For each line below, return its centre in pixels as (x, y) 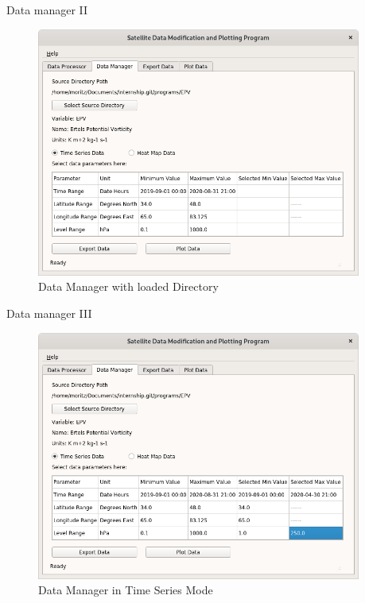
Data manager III (49, 313)
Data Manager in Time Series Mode (126, 590)
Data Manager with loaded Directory (128, 286)
